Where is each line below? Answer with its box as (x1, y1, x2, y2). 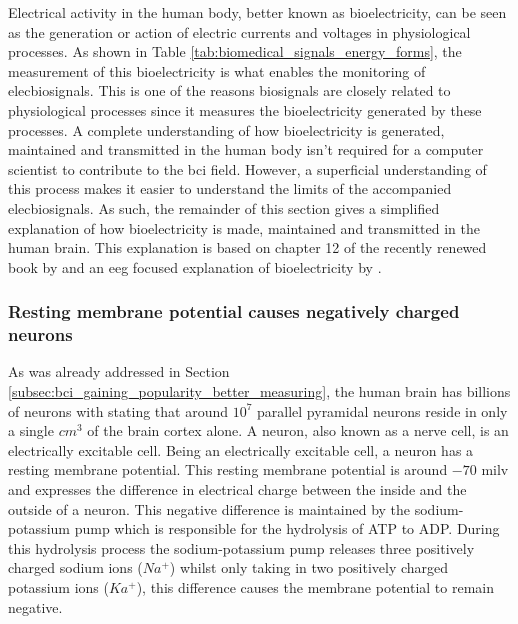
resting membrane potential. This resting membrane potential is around (8, 459, 448, 480)
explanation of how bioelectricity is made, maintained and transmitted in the (8, 217, 480, 238)
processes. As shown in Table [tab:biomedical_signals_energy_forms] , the (8, 41, 462, 62)
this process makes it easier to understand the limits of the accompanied (8, 178, 452, 199)
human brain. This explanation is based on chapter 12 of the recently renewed (8, 237, 487, 258)
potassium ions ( (8, 576, 109, 597)
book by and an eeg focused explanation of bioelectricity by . (8, 256, 382, 277)
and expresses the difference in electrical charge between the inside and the (8, 479, 467, 500)
